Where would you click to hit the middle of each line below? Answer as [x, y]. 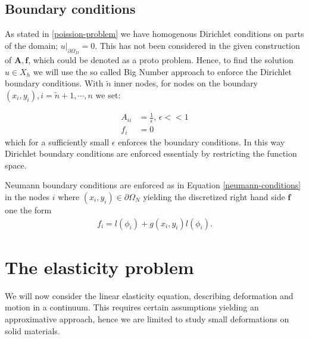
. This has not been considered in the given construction [197, 45]
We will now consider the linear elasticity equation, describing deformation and [149, 295]
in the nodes [27, 197]
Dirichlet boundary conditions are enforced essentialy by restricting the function [151, 153]
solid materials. [32, 330]
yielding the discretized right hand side [214, 197]
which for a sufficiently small [57, 141]
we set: [108, 94]
